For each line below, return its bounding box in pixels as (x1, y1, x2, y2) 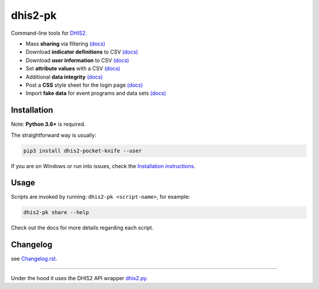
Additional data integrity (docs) (25, 73, 103, 80)
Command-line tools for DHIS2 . (11, 29, 87, 37)
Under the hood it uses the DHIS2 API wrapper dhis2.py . (11, 274, 148, 281)
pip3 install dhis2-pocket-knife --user (23, 147, 142, 154)
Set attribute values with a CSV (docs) (25, 65, 121, 72)
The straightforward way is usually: (11, 132, 97, 139)
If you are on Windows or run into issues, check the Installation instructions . (11, 162, 196, 169)
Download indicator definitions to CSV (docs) (25, 48, 138, 55)
